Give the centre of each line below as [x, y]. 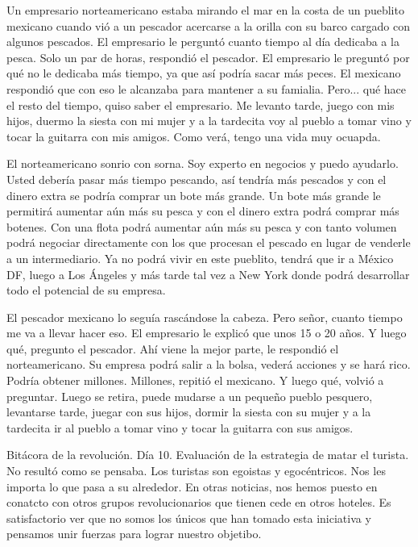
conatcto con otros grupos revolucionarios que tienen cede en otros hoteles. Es [199, 502]
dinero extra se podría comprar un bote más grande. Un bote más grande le [194, 195]
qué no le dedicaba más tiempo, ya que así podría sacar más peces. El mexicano [204, 73]
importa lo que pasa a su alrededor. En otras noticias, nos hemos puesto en [192, 486]
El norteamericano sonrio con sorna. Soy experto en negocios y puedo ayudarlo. [203, 163]
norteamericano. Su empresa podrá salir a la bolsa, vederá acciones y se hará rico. [209, 364]
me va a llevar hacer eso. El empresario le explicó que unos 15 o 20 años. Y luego [207, 333]
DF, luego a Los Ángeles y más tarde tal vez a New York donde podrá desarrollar [208, 274]
